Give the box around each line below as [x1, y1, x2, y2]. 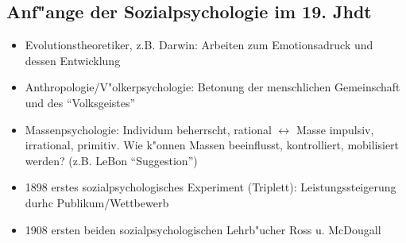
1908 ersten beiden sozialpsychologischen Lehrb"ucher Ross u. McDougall [25, 221, 381, 237]
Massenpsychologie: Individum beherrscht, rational [25, 121, 272, 137]
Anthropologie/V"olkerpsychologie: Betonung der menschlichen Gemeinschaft [25, 79, 400, 95]
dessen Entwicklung [25, 52, 121, 68]
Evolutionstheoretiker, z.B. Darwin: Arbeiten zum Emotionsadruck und [25, 37, 373, 53]
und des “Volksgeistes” [25, 94, 136, 110]
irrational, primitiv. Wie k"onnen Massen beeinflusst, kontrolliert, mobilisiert [25, 137, 400, 153]
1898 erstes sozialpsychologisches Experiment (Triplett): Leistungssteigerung [25, 179, 396, 195]
